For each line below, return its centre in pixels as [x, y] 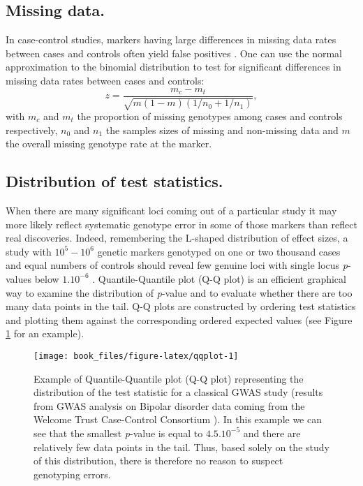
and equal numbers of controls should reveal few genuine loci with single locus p [177, 265]
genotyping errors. [72, 474]
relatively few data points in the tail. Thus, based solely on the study [181, 447]
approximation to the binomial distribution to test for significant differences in [173, 67]
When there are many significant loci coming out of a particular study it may [171, 211]
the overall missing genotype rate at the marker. [109, 143]
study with [29, 251]
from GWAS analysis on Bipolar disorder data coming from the [169, 405]
